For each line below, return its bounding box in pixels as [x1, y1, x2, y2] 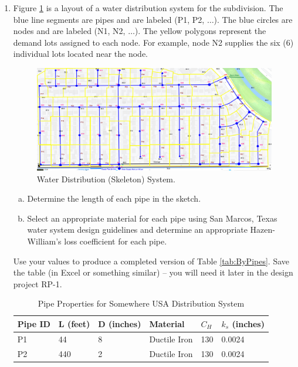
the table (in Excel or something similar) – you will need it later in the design [13, 266, 293, 278]
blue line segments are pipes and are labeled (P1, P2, [13, 13, 205, 25]
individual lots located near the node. [13, 47, 148, 60]
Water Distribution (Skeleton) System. [36, 172, 175, 185]
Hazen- [250, 223, 275, 236]
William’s [27, 235, 62, 247]
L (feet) [58, 317, 90, 329]
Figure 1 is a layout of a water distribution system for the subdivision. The [13, 2, 283, 13]
